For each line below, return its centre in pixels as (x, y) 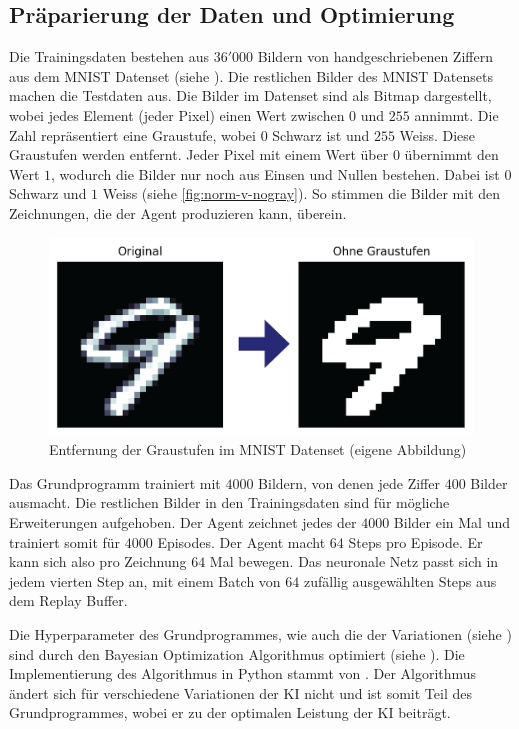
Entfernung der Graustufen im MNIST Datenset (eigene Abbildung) (258, 449)
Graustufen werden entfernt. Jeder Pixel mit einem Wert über (199, 154)
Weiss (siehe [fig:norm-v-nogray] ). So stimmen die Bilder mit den (301, 193)
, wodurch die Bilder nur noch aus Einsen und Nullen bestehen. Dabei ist (275, 173)
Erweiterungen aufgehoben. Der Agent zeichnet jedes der (183, 522)
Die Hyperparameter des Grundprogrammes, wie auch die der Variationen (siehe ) (260, 634)
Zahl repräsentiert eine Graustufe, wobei (132, 134)
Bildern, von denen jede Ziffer (349, 482)
